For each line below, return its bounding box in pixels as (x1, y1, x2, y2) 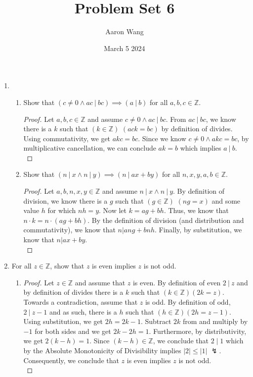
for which (47, 205, 76, 215)
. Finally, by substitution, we (154, 224, 242, 235)
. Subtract (140, 316, 171, 326)
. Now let (99, 205, 127, 215)
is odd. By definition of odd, (145, 297, 231, 307)
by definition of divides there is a (23, 287, 124, 297)
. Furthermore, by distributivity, (149, 325, 247, 336)
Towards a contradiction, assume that (23, 297, 138, 307)
